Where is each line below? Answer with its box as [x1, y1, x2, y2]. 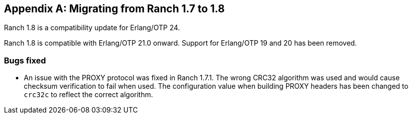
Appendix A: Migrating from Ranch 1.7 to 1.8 [4, 2, 225, 15]
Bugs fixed [4, 55, 46, 65]
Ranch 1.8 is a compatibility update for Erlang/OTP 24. [4, 23, 180, 32]
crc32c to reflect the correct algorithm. [24, 90, 153, 99]
